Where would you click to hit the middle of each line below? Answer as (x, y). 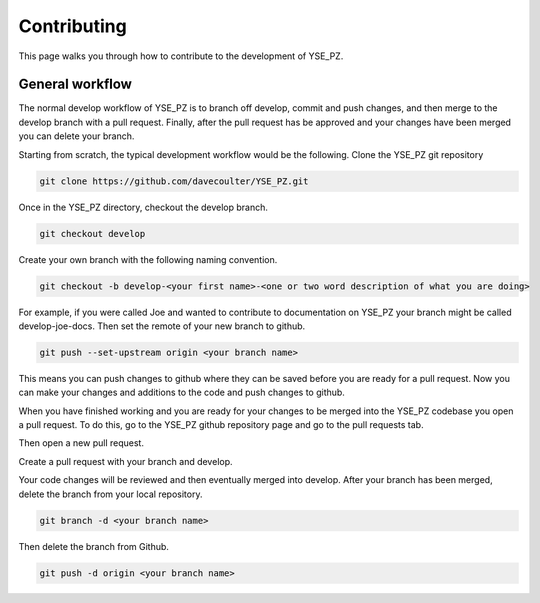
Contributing (72, 26)
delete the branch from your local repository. (110, 494)
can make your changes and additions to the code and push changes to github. (181, 392)
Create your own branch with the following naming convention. (148, 259)
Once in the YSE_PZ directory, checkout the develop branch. (143, 207)
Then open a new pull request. (81, 443)
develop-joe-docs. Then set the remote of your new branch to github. (162, 326)
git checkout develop (92, 233)
